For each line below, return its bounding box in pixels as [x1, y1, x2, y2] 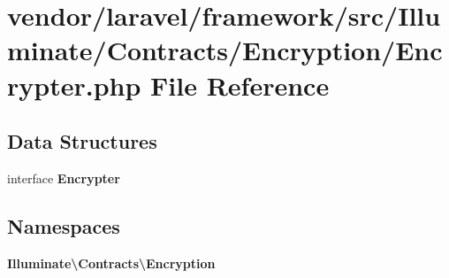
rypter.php [7, 66, 141, 103]
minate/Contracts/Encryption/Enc [7, 32, 443, 68]
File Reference [150, 66, 330, 103]
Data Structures [7, 127, 157, 155]
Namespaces [7, 212, 120, 239]
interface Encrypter [7, 168, 120, 187]
